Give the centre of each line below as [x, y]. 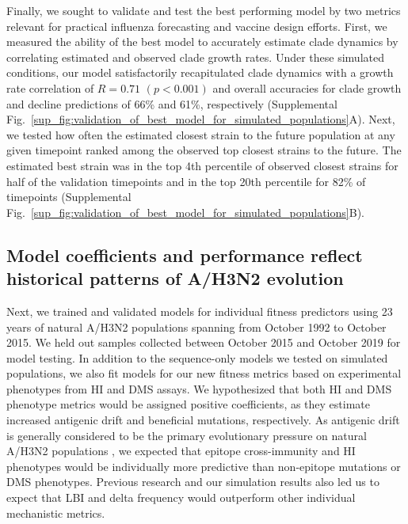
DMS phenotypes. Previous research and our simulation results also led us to [193, 482]
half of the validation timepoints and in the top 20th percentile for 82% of [186, 181]
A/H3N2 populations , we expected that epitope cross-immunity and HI [181, 451]
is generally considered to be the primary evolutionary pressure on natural [187, 435]
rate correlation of [50, 87]
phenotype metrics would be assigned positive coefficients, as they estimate [189, 404]
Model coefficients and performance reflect [185, 254]
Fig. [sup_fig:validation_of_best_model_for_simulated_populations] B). [185, 212]
